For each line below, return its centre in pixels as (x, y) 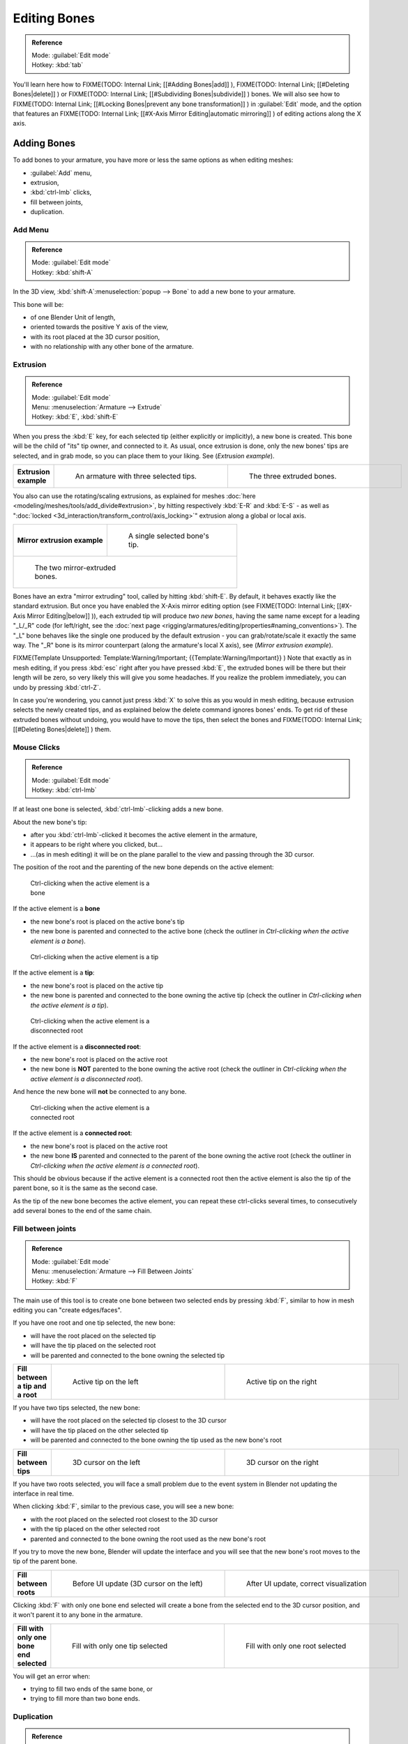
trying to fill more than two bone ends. (85, 1699)
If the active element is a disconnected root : (77, 1046)
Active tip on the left (105, 1382)
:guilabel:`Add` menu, (61, 173)
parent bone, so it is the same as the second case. (85, 1188)
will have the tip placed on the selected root (93, 1346)
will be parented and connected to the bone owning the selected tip (128, 1355)
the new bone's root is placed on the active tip (97, 985)
